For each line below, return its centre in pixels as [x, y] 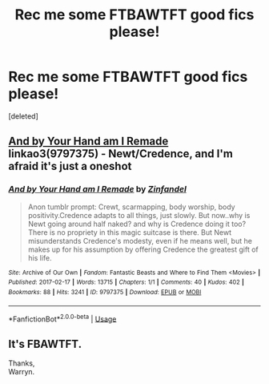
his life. [40, 257]
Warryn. [22, 372]
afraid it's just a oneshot [70, 166]
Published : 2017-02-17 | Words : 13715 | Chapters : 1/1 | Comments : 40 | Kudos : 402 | [126, 282]
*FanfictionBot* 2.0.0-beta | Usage [62, 318]
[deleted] [23, 116]
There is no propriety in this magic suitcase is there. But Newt [130, 232]
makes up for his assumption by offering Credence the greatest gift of [143, 249]
